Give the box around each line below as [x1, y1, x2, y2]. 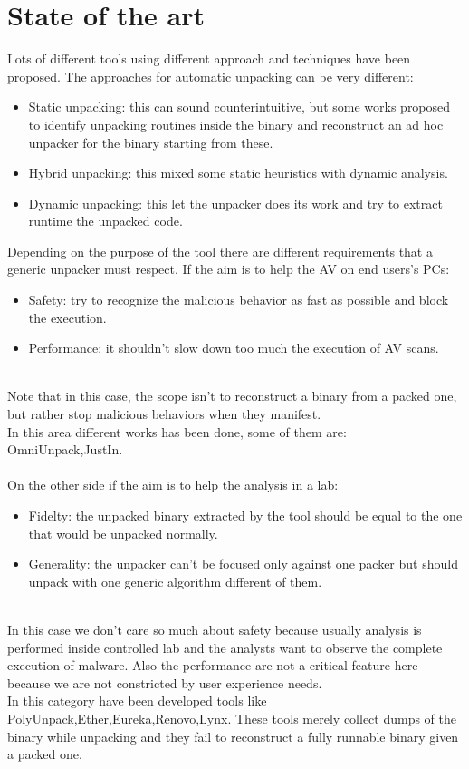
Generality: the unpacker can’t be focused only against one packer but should [28, 554, 458, 573]
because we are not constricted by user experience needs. [7, 673, 322, 692]
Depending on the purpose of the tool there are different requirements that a [7, 241, 433, 260]
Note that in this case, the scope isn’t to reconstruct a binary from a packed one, [7, 386, 457, 405]
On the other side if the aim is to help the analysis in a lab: [7, 475, 339, 494]
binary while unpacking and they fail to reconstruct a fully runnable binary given [7, 726, 459, 745]
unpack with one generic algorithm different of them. [28, 571, 322, 590]
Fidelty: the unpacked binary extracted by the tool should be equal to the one [28, 506, 463, 524]
